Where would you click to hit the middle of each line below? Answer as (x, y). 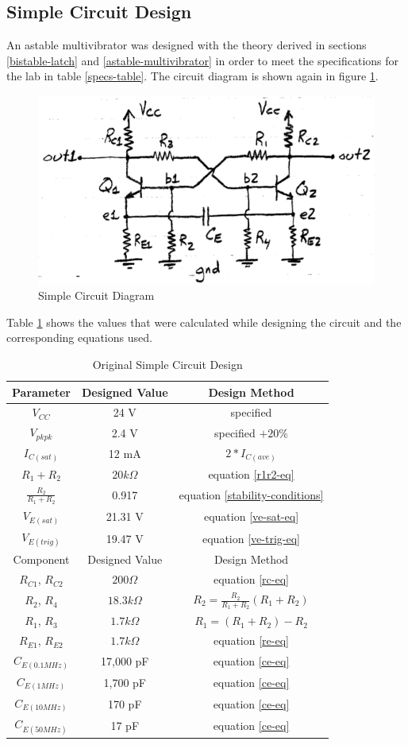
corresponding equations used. (79, 338)
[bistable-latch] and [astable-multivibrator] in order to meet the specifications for (203, 60)
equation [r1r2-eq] (251, 473)
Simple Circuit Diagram (96, 295)
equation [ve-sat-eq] (251, 516)
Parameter (41, 392)
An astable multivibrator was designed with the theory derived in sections (187, 45)
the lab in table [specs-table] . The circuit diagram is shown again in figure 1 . (192, 76)
